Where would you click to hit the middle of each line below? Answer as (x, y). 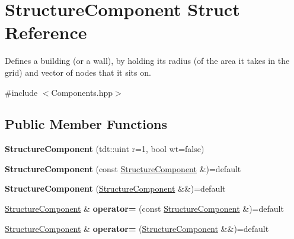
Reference (46, 32)
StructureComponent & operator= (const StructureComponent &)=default (144, 209)
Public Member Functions (86, 124)
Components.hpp (82, 92)
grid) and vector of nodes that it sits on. (78, 72)
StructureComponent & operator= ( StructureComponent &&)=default (137, 228)
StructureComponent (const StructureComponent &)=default (123, 168)
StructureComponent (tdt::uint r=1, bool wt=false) (105, 149)
